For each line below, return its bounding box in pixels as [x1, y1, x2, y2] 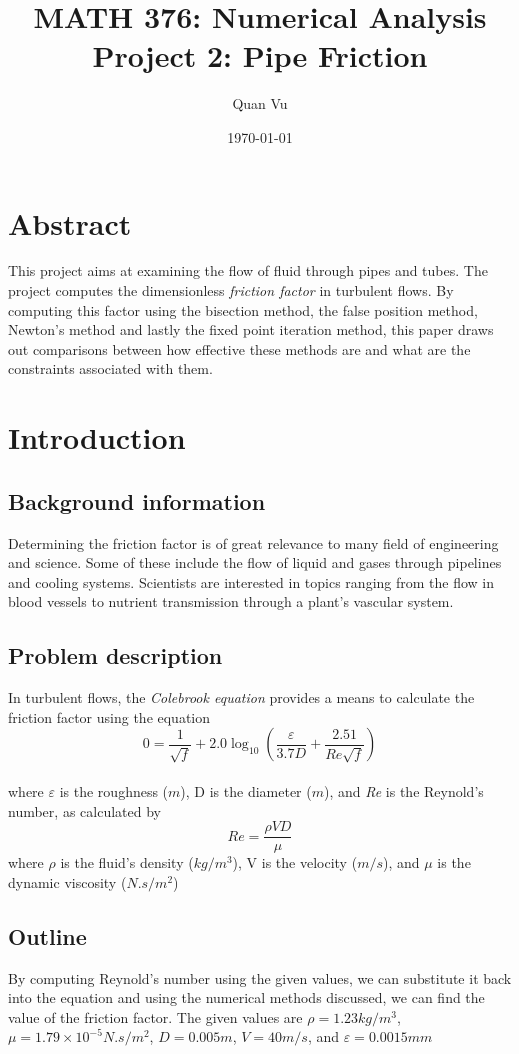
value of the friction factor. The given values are [8, 1006, 303, 1027]
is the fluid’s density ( [60, 852, 194, 873]
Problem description [8, 640, 223, 671]
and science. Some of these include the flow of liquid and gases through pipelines [8, 552, 502, 573]
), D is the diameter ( [180, 780, 312, 801]
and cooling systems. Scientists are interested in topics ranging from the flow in [8, 571, 495, 592]
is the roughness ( [59, 780, 169, 801]
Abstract [8, 202, 132, 243]
